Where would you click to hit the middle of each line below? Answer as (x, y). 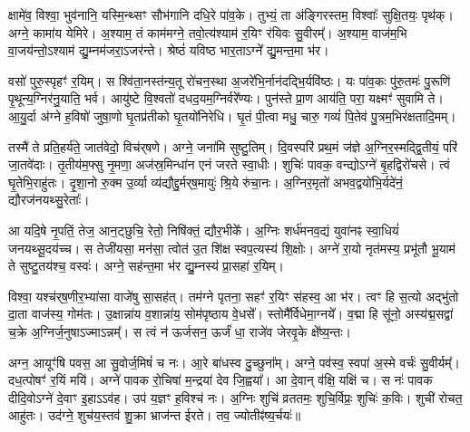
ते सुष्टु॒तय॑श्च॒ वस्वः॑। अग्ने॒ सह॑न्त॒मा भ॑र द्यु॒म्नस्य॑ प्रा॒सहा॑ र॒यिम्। (146, 266)
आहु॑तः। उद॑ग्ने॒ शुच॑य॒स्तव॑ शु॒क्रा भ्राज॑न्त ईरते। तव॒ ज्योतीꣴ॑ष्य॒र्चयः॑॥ (155, 415)
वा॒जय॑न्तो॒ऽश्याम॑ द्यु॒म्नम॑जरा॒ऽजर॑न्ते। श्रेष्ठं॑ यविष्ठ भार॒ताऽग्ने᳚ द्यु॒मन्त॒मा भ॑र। (169, 50)
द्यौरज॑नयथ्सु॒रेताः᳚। (49, 200)
